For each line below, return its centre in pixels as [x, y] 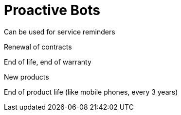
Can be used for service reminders [60, 32]
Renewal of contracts [38, 47]
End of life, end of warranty [48, 62]
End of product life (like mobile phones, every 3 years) [91, 92]
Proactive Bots [52, 10]
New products [27, 77]
